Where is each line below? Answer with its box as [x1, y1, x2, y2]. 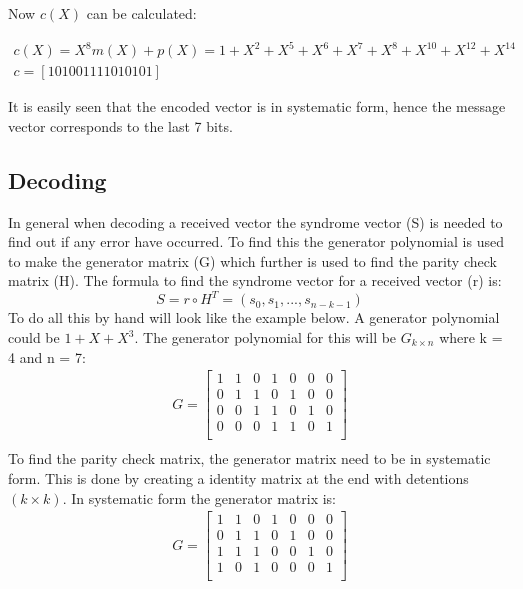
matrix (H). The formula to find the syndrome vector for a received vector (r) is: [8, 270, 502, 291]
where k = [439, 327, 503, 348]
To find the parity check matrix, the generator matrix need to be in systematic [8, 448, 491, 469]
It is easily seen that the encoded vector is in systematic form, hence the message [8, 96, 506, 117]
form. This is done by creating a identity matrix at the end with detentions [8, 468, 469, 489]
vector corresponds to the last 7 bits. [8, 115, 233, 136]
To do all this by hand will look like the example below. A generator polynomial [8, 307, 500, 328]
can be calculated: [86, 3, 197, 23]
